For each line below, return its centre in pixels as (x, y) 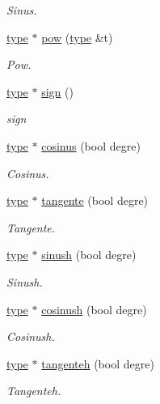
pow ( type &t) (77, 37)
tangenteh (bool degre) (98, 363)
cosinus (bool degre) (91, 145)
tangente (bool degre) (95, 200)
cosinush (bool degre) (94, 309)
